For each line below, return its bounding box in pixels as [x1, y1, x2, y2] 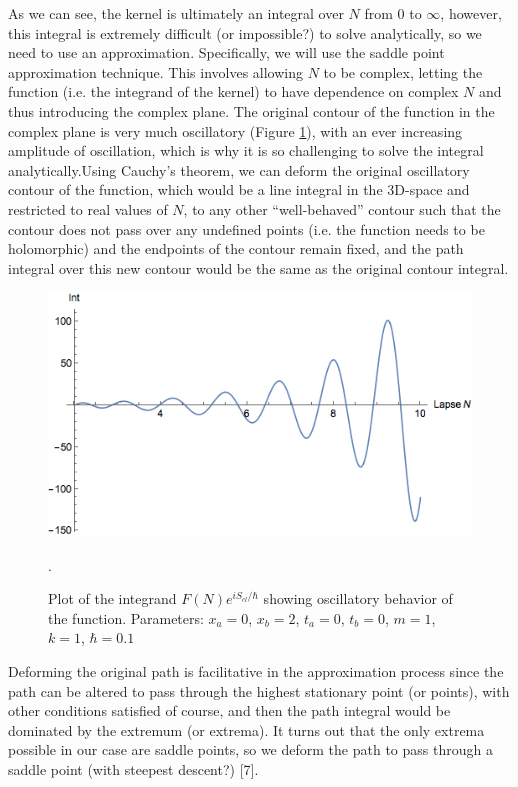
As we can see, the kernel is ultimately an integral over [8, 3, 344, 23]
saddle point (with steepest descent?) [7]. [8, 758, 259, 779]
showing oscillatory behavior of [263, 588, 453, 609]
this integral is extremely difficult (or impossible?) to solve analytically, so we [8, 22, 482, 43]
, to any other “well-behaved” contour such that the [183, 198, 501, 219]
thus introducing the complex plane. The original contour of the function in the [8, 100, 495, 121]
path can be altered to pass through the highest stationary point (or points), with [8, 680, 510, 701]
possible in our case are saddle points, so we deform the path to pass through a [8, 739, 493, 760]
